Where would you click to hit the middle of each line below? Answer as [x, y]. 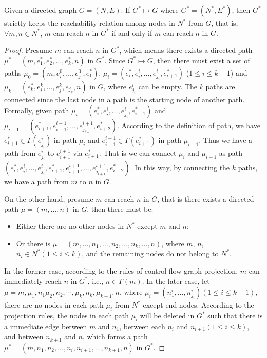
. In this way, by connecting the [180, 167]
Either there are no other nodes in [70, 226]
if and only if [132, 33]
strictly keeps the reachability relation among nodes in [90, 23]
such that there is [235, 316]
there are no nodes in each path [54, 305]
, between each [142, 326]
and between [24, 337]
